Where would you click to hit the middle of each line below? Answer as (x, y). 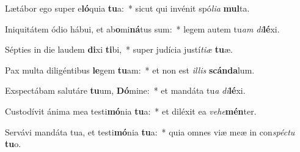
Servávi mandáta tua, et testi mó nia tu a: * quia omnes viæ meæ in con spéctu (150, 131)
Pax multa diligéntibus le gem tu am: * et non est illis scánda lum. (130, 70)
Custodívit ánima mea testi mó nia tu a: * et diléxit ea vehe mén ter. (131, 111)
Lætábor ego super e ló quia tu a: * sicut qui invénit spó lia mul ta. (127, 8)
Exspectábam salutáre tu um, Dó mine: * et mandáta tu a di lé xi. (125, 90)
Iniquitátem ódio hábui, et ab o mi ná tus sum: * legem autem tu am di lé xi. (142, 28)
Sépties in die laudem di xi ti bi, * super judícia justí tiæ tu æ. (119, 49)
